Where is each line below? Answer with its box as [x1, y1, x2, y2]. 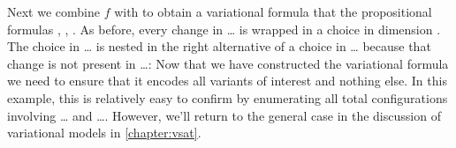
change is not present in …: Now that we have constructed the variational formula [7, 54, 449, 72]
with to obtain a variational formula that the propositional [114, 3, 432, 20]
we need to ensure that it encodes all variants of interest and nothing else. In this [7, 71, 447, 90]
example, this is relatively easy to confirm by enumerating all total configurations [7, 88, 448, 107]
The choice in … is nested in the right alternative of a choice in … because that [7, 37, 431, 55]
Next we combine [7, 3, 100, 20]
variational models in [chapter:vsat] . [7, 123, 201, 142]
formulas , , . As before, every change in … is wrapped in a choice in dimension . [7, 19, 441, 38]
